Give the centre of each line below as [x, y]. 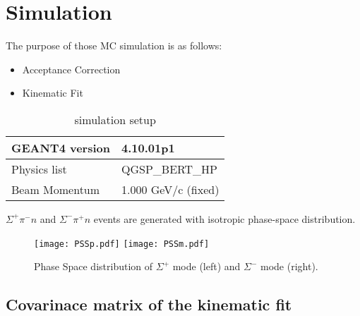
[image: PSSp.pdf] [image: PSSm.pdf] [122, 244]
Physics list [39, 169]
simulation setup [115, 119]
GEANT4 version [61, 147]
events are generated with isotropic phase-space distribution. [224, 218]
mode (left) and [206, 266]
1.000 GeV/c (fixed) [170, 189]
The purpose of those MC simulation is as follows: [114, 45]
